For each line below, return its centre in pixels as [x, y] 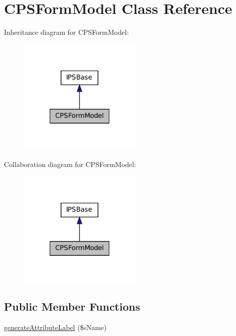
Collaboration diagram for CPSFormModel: [70, 164]
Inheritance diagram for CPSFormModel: [67, 32]
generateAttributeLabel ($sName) [55, 327]
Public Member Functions [72, 306]
